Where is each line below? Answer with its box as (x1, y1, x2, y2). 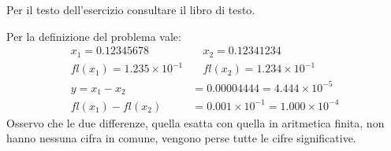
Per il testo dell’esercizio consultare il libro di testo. (6, 2, 255, 17)
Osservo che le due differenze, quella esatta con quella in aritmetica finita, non (6, 114, 385, 131)
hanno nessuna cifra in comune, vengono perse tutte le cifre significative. (6, 130, 356, 146)
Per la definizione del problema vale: (6, 28, 181, 44)
